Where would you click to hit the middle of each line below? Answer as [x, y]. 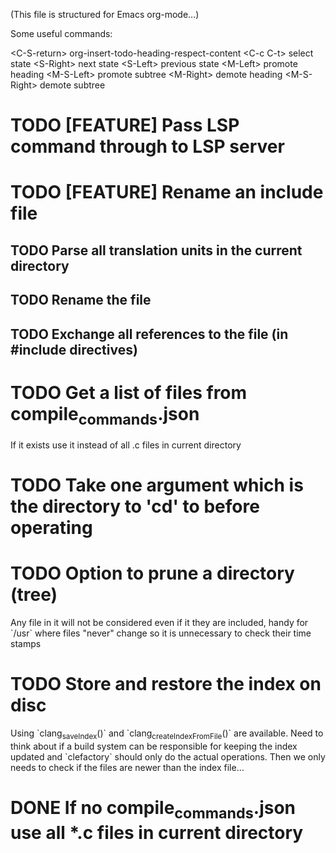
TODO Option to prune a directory [152, 573]
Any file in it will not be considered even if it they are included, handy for [159, 623]
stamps [26, 644]
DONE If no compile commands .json [153, 810]
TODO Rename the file [81, 300]
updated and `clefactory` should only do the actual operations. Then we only [168, 756]
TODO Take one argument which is [157, 485]
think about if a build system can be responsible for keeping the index [154, 746]
